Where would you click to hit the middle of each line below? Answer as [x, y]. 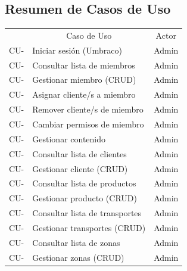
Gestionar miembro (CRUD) [84, 80]
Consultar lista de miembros [84, 65]
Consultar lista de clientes [80, 153]
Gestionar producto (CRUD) [85, 198]
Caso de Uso [89, 35]
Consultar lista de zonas [76, 242]
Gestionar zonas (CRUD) [78, 257]
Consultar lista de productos [84, 183]
